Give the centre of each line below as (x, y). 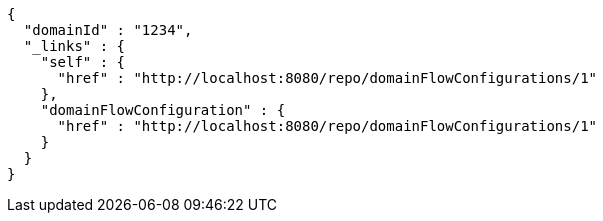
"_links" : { (74, 46)
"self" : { (83, 62)
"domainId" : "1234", (108, 30)
